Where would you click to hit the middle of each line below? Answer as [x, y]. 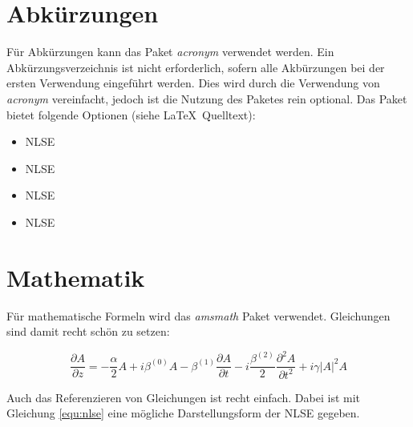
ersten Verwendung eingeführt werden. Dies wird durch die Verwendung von [193, 83]
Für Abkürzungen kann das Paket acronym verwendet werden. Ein [170, 52]
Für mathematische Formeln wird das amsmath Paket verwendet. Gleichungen [198, 315]
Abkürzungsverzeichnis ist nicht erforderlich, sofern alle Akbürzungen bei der [196, 67]
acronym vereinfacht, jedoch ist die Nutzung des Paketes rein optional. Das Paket [207, 98]
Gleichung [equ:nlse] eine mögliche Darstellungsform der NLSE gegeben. [183, 413]
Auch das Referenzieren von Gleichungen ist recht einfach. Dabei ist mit [184, 397]
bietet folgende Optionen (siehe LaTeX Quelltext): [131, 114]
